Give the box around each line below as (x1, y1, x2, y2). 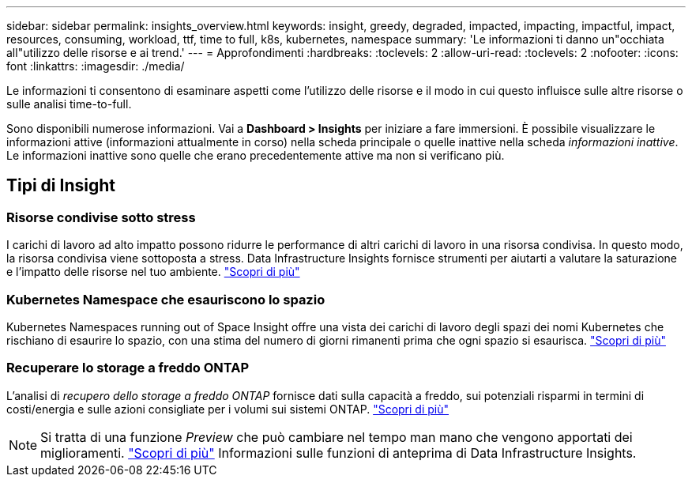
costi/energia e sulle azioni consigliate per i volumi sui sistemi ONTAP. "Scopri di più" (6, 402, 449, 416)
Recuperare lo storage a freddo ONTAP (6, 360, 250, 376)
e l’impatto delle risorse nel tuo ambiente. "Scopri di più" (6, 265, 300, 279)
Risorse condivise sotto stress (6, 209, 196, 225)
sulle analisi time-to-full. (6, 97, 132, 111)
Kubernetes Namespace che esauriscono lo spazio (6, 291, 325, 308)
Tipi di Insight (6, 175, 115, 196)
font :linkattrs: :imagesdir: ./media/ (6, 59, 185, 73)
